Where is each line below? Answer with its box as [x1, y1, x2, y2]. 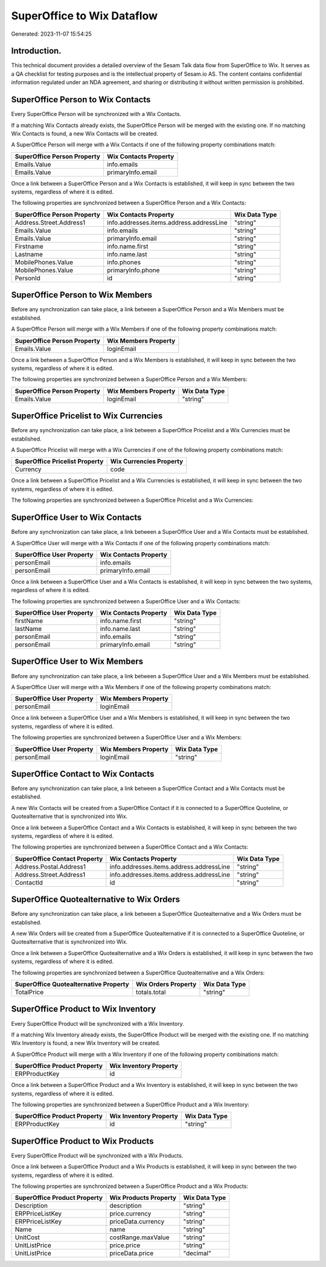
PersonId [14, 274, 40, 282]
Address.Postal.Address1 [14, 862, 86, 870]
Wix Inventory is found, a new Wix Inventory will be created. [11, 1040, 161, 1047]
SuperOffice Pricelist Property [14, 457, 104, 465]
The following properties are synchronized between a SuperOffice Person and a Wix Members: [11, 375, 248, 383]
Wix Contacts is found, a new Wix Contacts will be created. [11, 130, 158, 137]
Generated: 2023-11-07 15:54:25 [11, 30, 92, 37]
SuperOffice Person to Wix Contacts [11, 94, 151, 105]
